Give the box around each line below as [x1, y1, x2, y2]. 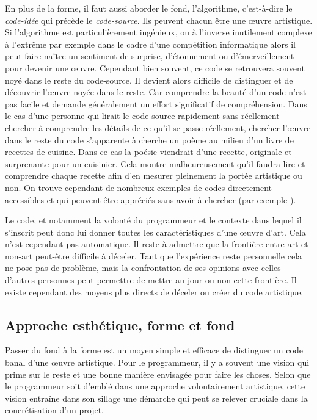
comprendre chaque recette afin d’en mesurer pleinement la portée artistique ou [5, 169, 302, 182]
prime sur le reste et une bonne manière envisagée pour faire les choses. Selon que [5, 367, 311, 380]
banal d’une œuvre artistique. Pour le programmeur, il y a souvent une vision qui [5, 356, 310, 369]
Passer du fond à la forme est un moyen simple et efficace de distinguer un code [5, 344, 303, 357]
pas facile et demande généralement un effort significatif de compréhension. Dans [5, 97, 307, 110]
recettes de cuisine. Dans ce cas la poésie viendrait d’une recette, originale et [5, 145, 292, 158]
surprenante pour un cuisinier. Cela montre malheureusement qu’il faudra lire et [5, 157, 305, 170]
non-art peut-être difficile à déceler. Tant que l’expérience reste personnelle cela [5, 249, 302, 262]
